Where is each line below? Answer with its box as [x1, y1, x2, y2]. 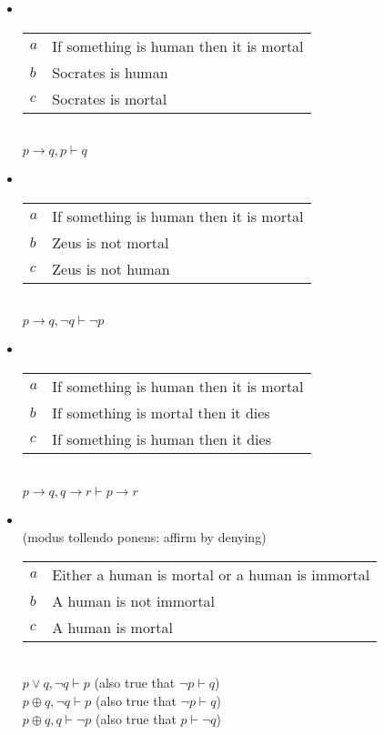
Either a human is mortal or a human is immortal [52, 563, 370, 585]
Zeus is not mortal [52, 231, 169, 253]
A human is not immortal [52, 589, 216, 611]
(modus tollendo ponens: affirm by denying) [22, 528, 267, 547]
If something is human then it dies [52, 428, 271, 449]
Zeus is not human [52, 257, 170, 279]
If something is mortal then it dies [52, 401, 270, 423]
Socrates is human [52, 61, 168, 83]
